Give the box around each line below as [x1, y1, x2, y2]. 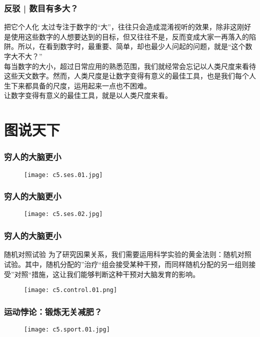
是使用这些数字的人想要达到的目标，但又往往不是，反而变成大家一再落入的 [4, 31, 249, 41]
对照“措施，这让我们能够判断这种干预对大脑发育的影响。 [14, 268, 200, 279]
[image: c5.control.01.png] [24, 286, 117, 294]
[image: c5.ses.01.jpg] [24, 171, 103, 178]
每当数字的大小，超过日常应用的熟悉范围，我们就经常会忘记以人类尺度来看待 [4, 60, 256, 71]
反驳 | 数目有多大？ [4, 1, 78, 14]
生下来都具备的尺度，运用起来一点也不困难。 [4, 80, 151, 90]
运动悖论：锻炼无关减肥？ [4, 305, 102, 317]
